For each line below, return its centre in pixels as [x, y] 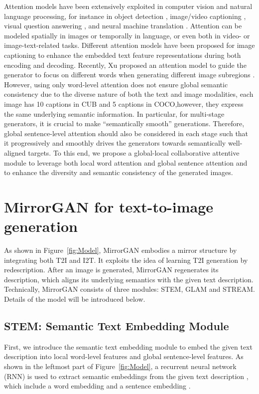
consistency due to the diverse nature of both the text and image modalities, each [129, 94]
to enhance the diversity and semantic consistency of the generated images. [119, 172]
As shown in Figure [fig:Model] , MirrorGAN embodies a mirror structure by [121, 250]
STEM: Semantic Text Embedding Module [117, 325]
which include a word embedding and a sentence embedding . [97, 386]
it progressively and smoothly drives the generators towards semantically [115, 143]
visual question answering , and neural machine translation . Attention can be [123, 26]
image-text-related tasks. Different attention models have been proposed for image [129, 45]
